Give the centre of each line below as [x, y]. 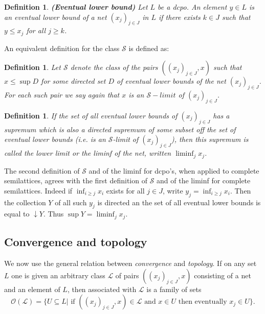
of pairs [127, 275]
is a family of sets [174, 289]
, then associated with [102, 289]
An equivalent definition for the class [62, 48]
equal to [17, 214]
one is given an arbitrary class [58, 275]
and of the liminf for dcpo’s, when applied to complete [174, 170]
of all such [71, 202]
